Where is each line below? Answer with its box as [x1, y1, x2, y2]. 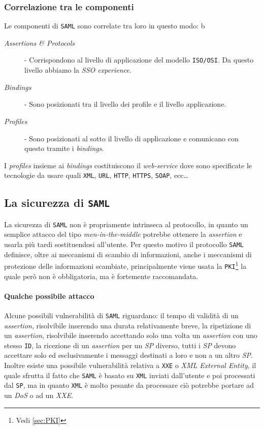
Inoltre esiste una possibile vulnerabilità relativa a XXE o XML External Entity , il [4, 360, 256, 371]
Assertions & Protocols [4, 37, 75, 48]
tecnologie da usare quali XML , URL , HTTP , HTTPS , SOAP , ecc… [4, 170, 188, 180]
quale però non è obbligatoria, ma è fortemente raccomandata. [4, 270, 199, 281]
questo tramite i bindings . [24, 143, 104, 154]
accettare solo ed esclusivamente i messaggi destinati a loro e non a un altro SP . [4, 350, 253, 360]
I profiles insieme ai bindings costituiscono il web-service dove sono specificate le [4, 160, 252, 170]
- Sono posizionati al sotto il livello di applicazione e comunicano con [24, 133, 239, 143]
